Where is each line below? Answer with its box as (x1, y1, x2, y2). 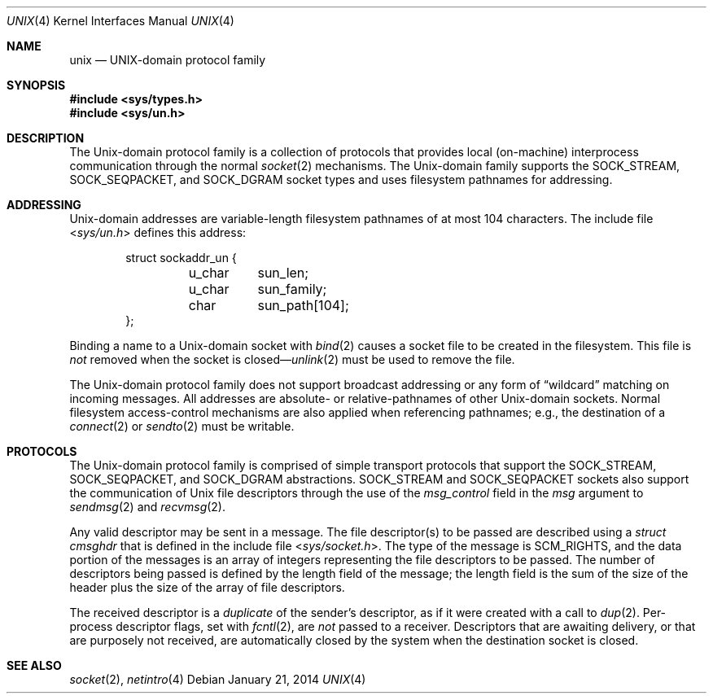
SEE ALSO (7, 658, 62, 672)
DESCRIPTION (7, 131, 85, 145)
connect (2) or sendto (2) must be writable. (69, 419, 295, 433)
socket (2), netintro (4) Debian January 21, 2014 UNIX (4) (69, 672, 366, 686)
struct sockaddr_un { (125, 251, 237, 265)
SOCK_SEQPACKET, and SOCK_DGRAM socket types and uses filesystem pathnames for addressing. (69, 173, 613, 186)
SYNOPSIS (7, 78, 66, 92)
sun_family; (257, 281, 327, 297)
